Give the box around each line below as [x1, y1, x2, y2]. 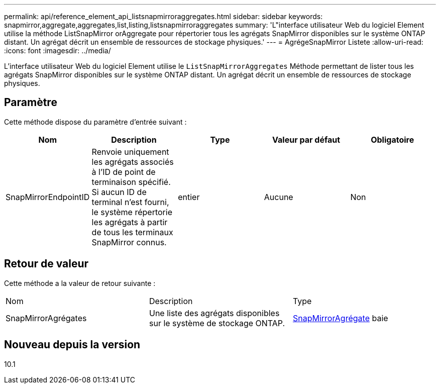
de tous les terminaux [91, 227, 173, 237]
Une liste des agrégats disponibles [149, 308, 280, 318]
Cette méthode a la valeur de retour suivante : [4, 278, 156, 287]
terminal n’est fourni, [91, 197, 169, 207]
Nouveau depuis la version [4, 338, 141, 351]
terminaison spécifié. [91, 176, 171, 187]
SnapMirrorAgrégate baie [292, 313, 388, 323]
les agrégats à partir [91, 217, 168, 227]
